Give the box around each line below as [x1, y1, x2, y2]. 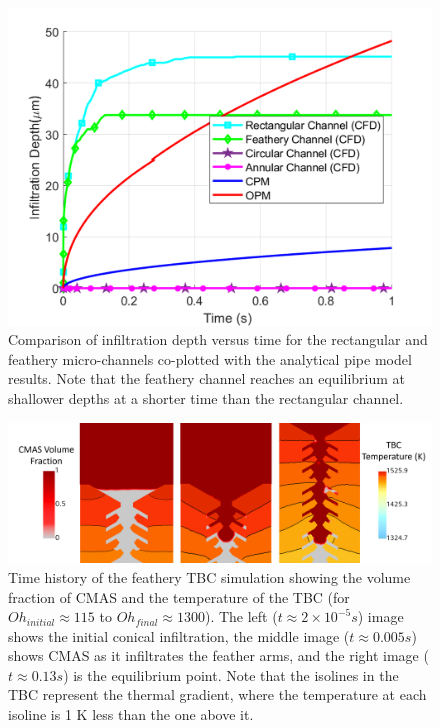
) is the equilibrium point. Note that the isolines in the [63, 664, 399, 685]
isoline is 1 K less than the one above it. [8, 704, 254, 725]
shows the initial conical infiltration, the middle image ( [8, 625, 350, 646]
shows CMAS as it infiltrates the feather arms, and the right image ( [8, 645, 429, 666]
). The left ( [204, 606, 278, 627]
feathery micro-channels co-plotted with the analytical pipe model [8, 348, 412, 369]
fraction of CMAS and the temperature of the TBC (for [8, 586, 350, 607]
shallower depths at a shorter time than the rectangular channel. [8, 387, 404, 408]
